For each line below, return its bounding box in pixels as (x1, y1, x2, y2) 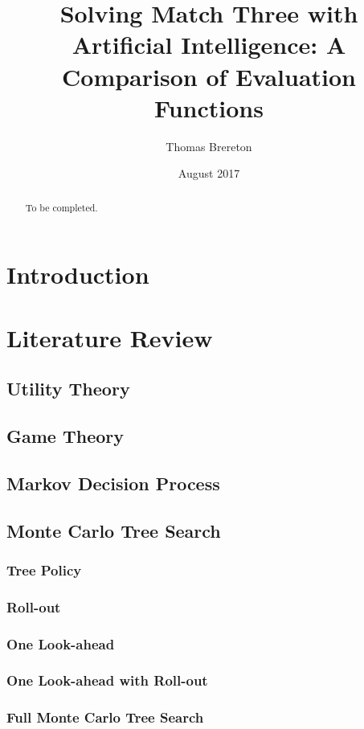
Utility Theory (6, 376, 130, 401)
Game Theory (6, 424, 125, 448)
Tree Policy (6, 559, 82, 580)
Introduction (6, 258, 149, 291)
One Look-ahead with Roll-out (6, 670, 208, 690)
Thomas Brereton (166, 137, 252, 154)
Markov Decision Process (6, 470, 220, 495)
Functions (154, 91, 264, 124)
